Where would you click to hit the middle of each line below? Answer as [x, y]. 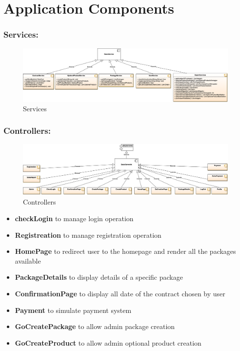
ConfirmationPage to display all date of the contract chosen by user [120, 293]
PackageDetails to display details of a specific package [99, 277]
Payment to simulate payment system [73, 310]
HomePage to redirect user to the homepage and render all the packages [125, 251]
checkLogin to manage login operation [74, 218]
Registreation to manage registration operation [88, 235]
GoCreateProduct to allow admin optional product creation [108, 342]
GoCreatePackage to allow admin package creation [95, 326]
